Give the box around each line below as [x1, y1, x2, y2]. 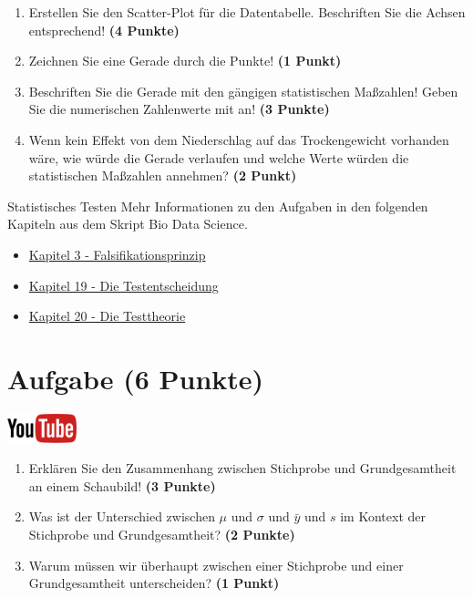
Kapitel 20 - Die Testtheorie [28, 306, 186, 325]
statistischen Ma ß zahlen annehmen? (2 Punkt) [28, 166, 297, 185]
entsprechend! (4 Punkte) [28, 20, 180, 39]
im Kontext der [340, 507, 426, 526]
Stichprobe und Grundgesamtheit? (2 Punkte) [28, 525, 295, 544]
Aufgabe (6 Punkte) [7, 359, 264, 397]
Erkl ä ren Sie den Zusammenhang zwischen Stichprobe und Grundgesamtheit [28, 459, 457, 478]
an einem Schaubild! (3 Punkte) [28, 476, 216, 495]
